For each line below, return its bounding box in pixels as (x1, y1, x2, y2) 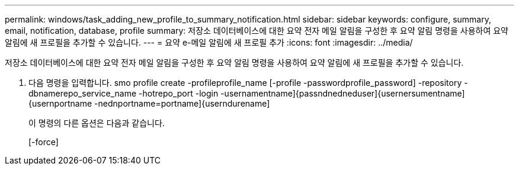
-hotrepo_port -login (139, 88, 219, 98)
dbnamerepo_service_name (28, 88, 137, 98)
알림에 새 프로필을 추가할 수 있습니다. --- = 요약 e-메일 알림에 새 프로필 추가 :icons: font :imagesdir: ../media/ (5, 37, 413, 47)
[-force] (28, 137, 59, 147)
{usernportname (28, 98, 92, 108)
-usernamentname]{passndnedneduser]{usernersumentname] (220, 88, 465, 98)
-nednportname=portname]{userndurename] (94, 98, 270, 108)
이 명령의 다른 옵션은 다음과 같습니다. (28, 118, 165, 128)
